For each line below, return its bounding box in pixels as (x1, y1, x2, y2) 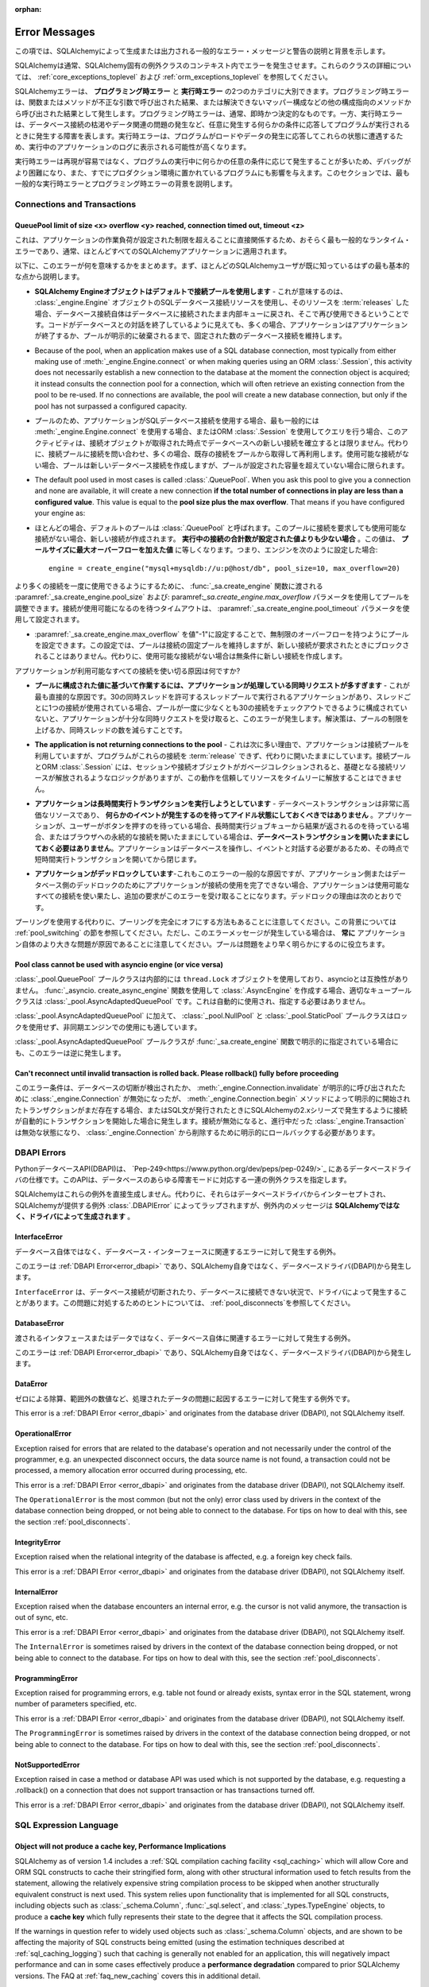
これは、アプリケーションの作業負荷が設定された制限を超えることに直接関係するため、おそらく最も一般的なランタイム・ (14, 235, 412, 245)
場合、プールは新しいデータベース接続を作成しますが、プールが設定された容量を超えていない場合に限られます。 (41, 460, 409, 470)
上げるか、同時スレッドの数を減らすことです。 (34, 725, 187, 734)
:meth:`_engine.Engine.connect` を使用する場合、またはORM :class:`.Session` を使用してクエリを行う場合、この (34, 427, 401, 436)
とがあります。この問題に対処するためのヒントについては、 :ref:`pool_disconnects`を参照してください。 (14, 1298, 355, 1307)
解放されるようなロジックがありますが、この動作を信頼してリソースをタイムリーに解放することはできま (55, 773, 396, 783)
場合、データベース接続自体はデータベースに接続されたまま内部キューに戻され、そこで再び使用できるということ (34, 308, 403, 318)
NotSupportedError (14, 1760, 80, 1769)
